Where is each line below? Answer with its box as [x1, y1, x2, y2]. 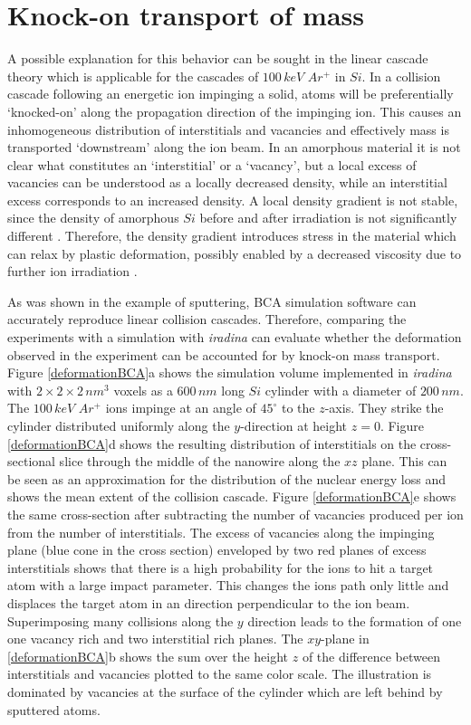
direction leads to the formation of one [247, 611, 462, 630]
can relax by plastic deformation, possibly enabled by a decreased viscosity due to [7, 243, 462, 262]
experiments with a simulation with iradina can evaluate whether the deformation [7, 328, 462, 347]
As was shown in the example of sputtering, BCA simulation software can [7, 291, 417, 310]
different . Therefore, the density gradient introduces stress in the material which [7, 226, 457, 245]
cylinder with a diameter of [264, 380, 417, 399]
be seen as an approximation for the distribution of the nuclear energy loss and [7, 469, 446, 488]
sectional [7, 452, 55, 471]
